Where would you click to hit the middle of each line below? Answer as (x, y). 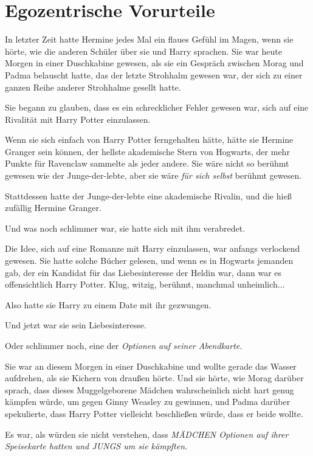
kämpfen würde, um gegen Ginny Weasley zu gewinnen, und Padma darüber (148, 402)
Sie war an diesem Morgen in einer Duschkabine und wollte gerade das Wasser (151, 366)
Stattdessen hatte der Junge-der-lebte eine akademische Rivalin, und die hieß (148, 195)
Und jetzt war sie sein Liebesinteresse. (76, 325)
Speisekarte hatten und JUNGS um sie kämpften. (96, 446)
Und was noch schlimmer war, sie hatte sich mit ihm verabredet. (125, 228)
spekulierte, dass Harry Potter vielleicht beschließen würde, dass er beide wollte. (154, 413)
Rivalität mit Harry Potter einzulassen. (78, 119)
